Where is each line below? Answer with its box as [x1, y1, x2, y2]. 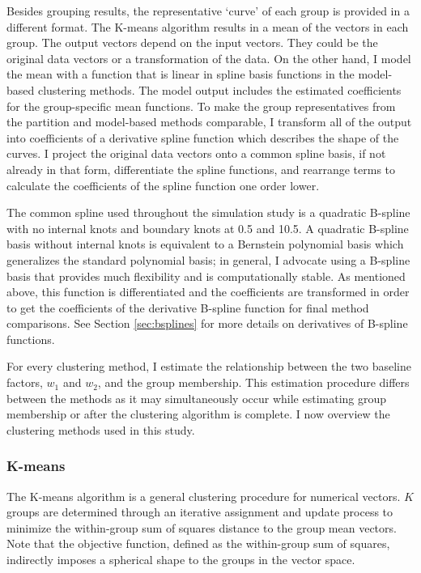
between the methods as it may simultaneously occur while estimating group [6, 389, 387, 406]
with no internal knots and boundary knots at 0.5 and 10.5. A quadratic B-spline [6, 219, 409, 236]
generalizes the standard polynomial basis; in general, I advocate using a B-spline [6, 251, 410, 268]
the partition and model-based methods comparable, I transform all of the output [6, 113, 412, 130]
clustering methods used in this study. [6, 421, 195, 438]
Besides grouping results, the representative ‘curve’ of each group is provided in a [6, 2, 410, 19]
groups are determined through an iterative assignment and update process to [6, 503, 393, 520]
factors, [6, 374, 43, 391]
